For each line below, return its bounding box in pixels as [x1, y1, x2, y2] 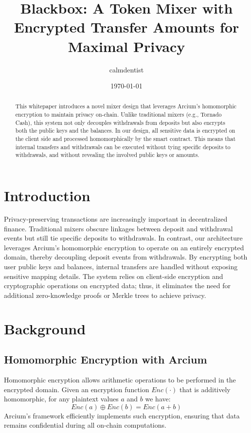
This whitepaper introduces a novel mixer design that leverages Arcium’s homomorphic [15, 102, 237, 110]
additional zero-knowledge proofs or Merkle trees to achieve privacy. [4, 290, 206, 300]
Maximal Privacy [68, 36, 185, 56]
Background [4, 318, 86, 338]
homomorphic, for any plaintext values [4, 394, 119, 404]
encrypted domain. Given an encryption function [4, 384, 149, 394]
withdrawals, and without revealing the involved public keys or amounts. [15, 151, 199, 159]
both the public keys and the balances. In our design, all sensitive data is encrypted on [15, 126, 235, 135]
